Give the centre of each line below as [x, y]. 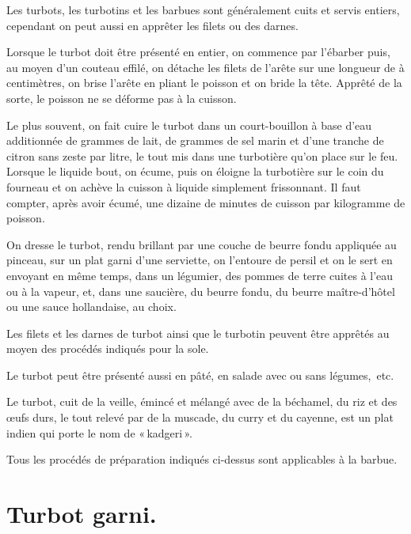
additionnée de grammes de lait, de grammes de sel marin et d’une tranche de [195, 140]
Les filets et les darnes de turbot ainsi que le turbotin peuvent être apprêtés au [198, 333]
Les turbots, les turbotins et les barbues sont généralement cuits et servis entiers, [203, 9]
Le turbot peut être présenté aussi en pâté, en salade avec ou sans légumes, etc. [200, 375]
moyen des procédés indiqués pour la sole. [108, 348]
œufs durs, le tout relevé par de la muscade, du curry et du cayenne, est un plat [200, 417]
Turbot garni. [82, 514]
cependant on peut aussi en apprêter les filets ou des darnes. [152, 25]
